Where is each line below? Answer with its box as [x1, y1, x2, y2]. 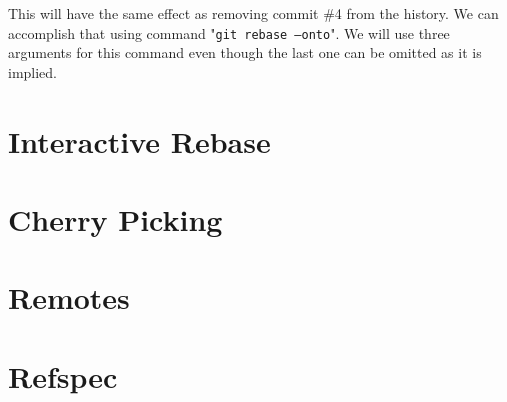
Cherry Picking [8, 199, 223, 239]
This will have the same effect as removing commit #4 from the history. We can [8, 3, 499, 23]
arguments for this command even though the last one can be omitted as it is [8, 42, 482, 63]
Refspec [8, 355, 118, 396]
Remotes [8, 277, 130, 318]
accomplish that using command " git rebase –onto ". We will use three [8, 22, 450, 43]
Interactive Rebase [8, 120, 271, 161]
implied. [8, 61, 58, 82]
